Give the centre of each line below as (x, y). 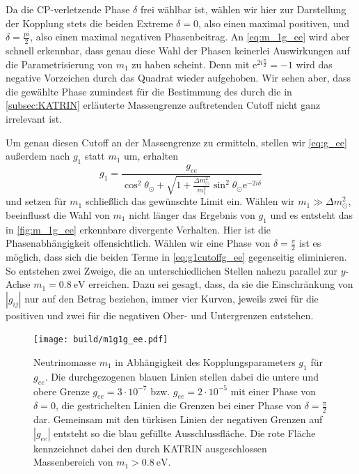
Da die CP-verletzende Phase (68, 9)
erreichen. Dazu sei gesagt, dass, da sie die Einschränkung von (221, 284)
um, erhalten (151, 156)
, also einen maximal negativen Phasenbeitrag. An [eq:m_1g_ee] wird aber (190, 37)
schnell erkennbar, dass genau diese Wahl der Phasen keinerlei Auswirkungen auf (178, 51)
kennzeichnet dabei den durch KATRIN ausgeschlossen (150, 448)
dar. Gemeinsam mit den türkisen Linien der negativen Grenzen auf (178, 419)
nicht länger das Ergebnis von (192, 214)
